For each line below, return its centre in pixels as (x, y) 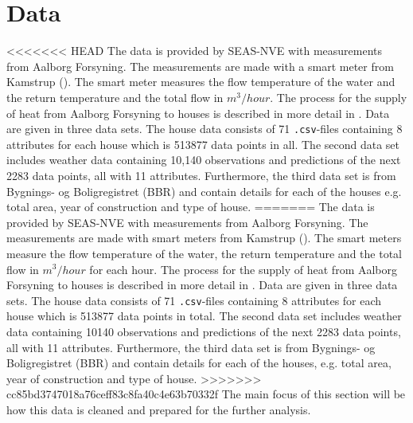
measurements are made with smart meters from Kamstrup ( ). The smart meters (204, 238)
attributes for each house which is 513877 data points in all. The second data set (203, 144)
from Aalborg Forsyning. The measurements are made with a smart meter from (200, 66)
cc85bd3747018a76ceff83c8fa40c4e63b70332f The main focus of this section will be (206, 394)
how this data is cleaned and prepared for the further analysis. (159, 409)
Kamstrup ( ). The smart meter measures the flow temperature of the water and (201, 82)
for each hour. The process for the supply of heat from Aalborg (244, 269)
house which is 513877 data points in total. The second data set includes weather (204, 316)
